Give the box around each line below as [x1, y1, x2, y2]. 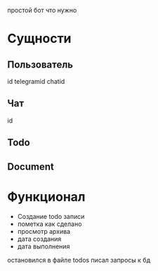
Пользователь [7, 58, 74, 70]
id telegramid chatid [7, 77, 65, 85]
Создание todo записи [17, 212, 85, 220]
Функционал [7, 189, 86, 205]
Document [7, 160, 54, 172]
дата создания [17, 234, 62, 243]
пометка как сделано [17, 220, 82, 228]
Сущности [7, 31, 72, 46]
